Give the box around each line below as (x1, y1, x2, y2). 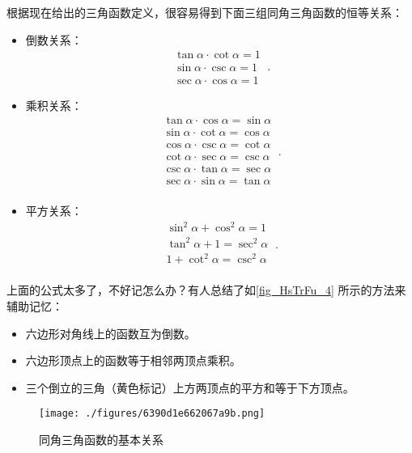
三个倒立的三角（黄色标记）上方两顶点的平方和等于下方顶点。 (25, 379, 355, 396)
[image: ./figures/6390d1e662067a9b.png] (39, 408, 265, 420)
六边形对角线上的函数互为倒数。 (25, 324, 196, 341)
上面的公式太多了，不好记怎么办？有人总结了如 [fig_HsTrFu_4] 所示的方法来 (6, 282, 406, 298)
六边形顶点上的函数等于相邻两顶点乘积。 (25, 352, 241, 369)
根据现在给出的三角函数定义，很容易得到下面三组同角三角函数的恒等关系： (6, 4, 403, 20)
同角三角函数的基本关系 (39, 430, 164, 447)
